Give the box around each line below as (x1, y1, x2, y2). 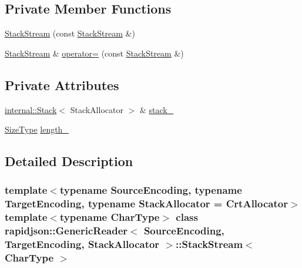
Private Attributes (5, 75, 119, 94)
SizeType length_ (5, 123, 69, 135)
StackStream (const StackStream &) (5, 27, 135, 39)
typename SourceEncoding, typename (59, 183, 242, 197)
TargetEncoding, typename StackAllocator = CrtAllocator (5, 196, 288, 211)
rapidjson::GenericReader (5, 223, 128, 238)
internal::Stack (5, 103, 57, 115)
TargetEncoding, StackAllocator (5, 237, 160, 252)
